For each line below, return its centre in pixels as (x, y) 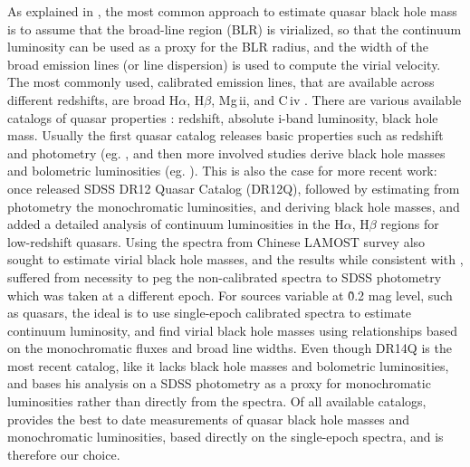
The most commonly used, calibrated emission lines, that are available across (221, 82)
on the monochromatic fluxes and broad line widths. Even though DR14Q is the (230, 348)
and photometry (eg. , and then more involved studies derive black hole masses (226, 152)
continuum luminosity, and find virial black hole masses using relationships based (232, 330)
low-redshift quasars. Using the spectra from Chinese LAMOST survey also (216, 241)
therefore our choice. (64, 454)
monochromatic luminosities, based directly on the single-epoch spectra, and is (225, 437)
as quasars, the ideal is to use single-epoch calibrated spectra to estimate (209, 313)
